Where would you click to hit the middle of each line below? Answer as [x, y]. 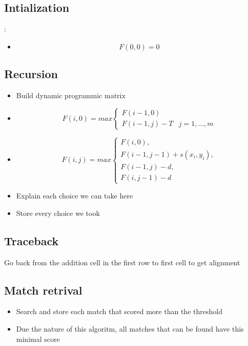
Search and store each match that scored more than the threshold [119, 311]
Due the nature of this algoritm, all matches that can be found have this [130, 328]
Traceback [32, 240]
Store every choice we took [58, 213]
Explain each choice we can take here [75, 196]
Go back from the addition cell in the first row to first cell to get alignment [122, 262]
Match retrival [43, 290]
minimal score [38, 339]
